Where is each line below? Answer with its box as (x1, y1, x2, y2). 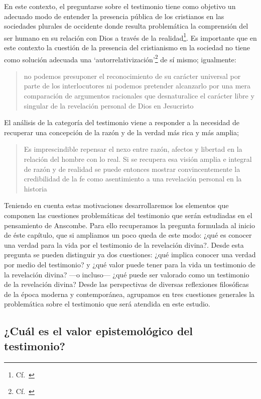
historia (24, 183, 47, 193)
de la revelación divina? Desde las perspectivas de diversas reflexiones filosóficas (4, 279, 249, 289)
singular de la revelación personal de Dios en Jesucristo (24, 100, 194, 111)
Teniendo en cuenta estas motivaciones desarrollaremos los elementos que (4, 200, 229, 211)
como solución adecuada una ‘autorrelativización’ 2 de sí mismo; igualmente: (4, 52, 236, 64)
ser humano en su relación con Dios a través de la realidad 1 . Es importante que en (4, 31, 257, 43)
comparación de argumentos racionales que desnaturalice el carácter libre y (24, 90, 254, 101)
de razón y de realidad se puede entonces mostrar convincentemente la (24, 163, 240, 174)
